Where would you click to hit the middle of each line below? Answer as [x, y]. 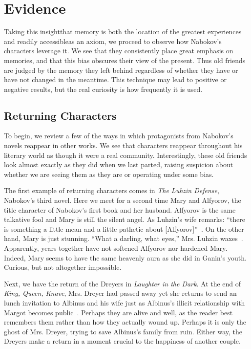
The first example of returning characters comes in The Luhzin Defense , [112, 190]
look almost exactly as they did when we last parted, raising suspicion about [119, 164]
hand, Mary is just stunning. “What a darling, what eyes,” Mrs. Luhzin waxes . [124, 238]
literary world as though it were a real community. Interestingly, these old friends [125, 155]
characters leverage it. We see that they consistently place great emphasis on [119, 51]
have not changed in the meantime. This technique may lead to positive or [115, 79]
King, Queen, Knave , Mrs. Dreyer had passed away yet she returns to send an [120, 293]
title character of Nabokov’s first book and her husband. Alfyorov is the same [120, 209]
